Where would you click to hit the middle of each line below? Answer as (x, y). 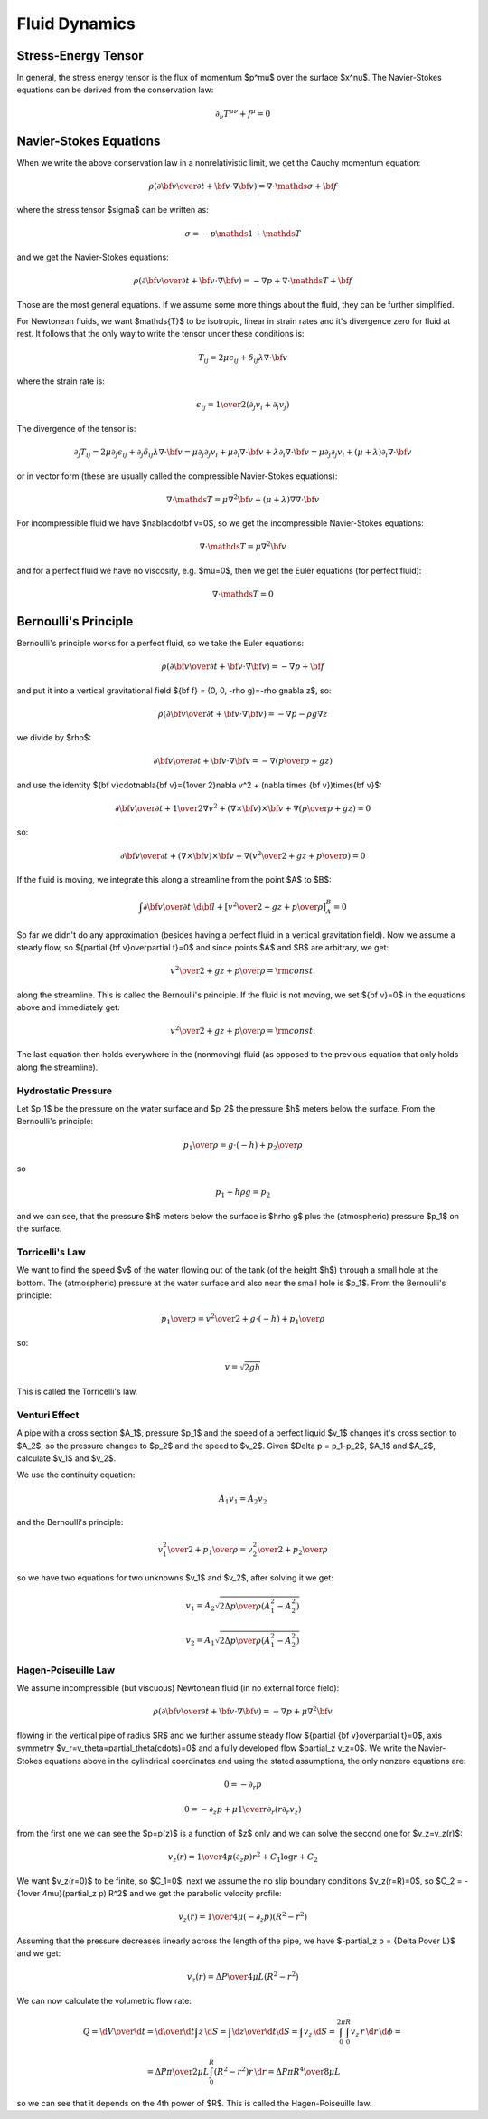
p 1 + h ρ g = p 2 (243, 1193)
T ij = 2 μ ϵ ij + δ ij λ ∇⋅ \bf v (243, 358)
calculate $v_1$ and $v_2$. (66, 1458)
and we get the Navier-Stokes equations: (93, 257)
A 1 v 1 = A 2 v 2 (243, 1500)
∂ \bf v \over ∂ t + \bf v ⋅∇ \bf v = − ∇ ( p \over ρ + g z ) (243, 761)
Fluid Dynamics (76, 24)
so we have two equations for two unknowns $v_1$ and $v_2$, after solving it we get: (175, 1577)
